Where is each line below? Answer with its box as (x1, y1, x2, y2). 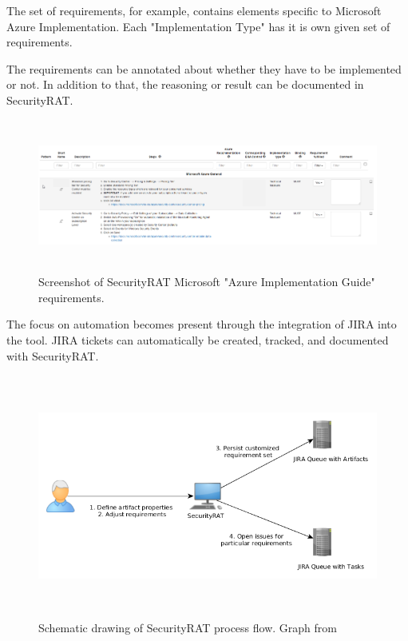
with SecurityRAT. (6, 347, 99, 364)
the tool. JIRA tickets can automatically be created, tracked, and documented (6, 331, 389, 348)
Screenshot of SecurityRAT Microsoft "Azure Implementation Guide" (38, 273, 375, 290)
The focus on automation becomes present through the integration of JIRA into (6, 316, 397, 332)
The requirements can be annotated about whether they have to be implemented (6, 60, 402, 77)
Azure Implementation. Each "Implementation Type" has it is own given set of (6, 18, 390, 34)
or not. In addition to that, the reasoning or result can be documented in (6, 76, 364, 93)
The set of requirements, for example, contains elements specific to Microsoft (6, 2, 382, 18)
